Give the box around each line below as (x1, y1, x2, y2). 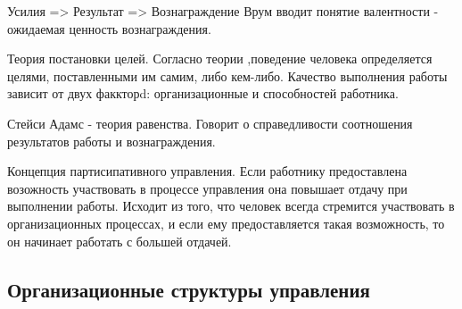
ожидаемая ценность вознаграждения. (7, 19, 211, 38)
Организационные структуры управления (7, 275, 370, 303)
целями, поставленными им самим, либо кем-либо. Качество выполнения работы (7, 66, 448, 85)
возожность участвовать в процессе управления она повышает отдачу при (7, 179, 408, 197)
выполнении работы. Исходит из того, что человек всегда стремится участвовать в (7, 196, 455, 215)
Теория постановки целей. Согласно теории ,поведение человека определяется (7, 49, 433, 68)
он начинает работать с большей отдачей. (7, 231, 232, 250)
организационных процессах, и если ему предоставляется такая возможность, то (7, 213, 445, 232)
